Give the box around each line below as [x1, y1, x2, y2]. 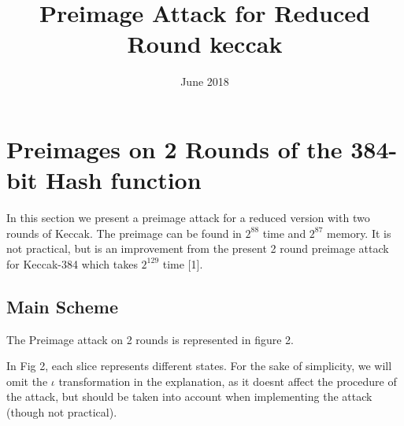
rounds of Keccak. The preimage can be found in [6, 224, 242, 241]
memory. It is [327, 224, 391, 241]
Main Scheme [6, 294, 118, 318]
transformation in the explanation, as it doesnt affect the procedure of [58, 372, 397, 389]
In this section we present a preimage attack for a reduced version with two [6, 209, 370, 226]
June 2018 [180, 73, 229, 90]
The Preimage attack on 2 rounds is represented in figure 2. [6, 331, 294, 347]
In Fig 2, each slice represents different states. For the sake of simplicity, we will [6, 357, 392, 374]
